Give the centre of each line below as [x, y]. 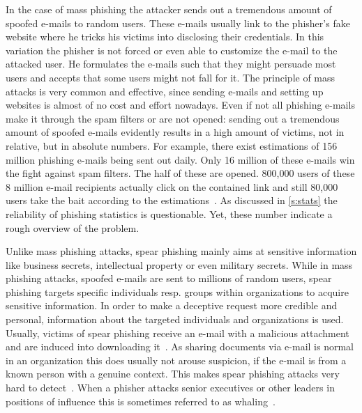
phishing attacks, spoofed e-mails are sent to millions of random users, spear [169, 278]
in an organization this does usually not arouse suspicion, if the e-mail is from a [176, 360]
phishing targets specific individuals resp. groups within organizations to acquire [177, 291]
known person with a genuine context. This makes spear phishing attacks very [173, 374]
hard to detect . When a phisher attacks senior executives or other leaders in [170, 388]
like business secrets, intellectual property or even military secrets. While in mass [179, 264]
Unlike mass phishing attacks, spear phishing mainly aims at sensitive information [181, 251]
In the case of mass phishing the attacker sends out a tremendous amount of [169, 9]
